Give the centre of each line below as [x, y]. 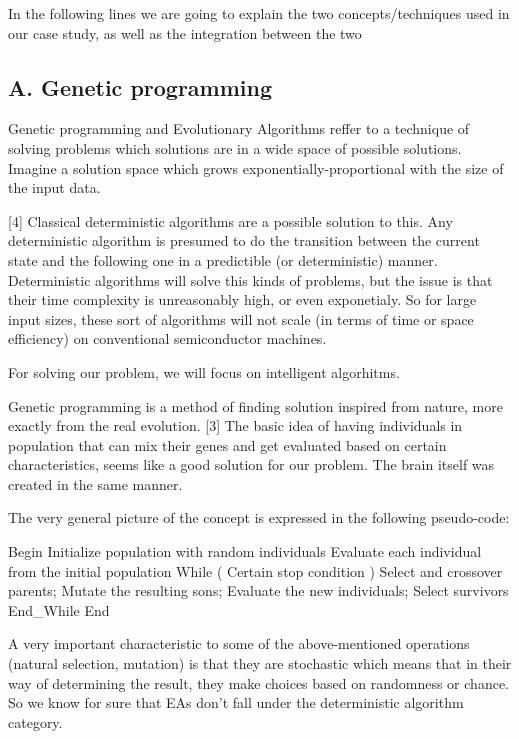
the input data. [54, 187]
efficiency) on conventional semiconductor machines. [167, 338]
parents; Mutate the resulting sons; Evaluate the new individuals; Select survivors [258, 590]
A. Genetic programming [140, 86]
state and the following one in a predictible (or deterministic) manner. [223, 259]
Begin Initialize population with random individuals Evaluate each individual [245, 551]
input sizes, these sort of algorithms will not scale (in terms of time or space [241, 318]
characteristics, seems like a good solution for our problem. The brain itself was [251, 464]
